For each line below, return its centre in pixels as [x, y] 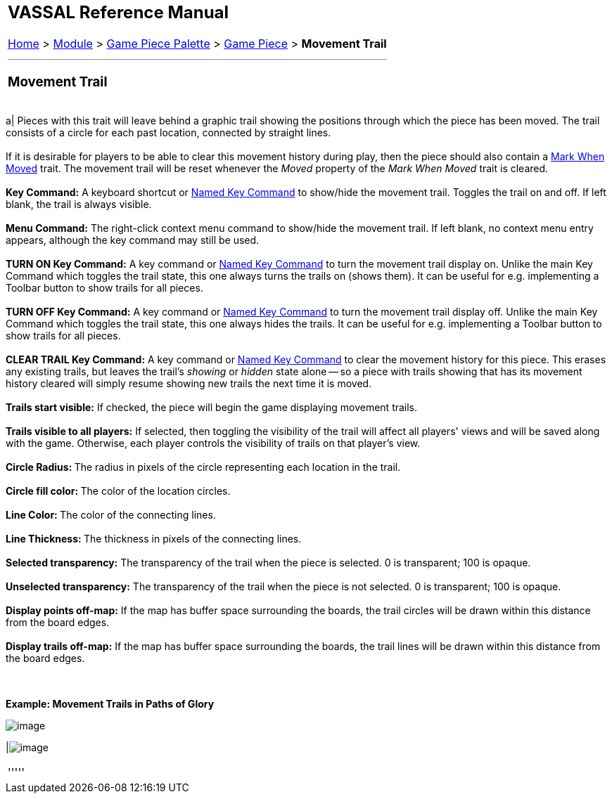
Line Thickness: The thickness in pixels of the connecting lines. [154, 539]
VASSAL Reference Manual [119, 12]
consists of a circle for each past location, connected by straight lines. [168, 133]
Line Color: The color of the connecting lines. [111, 515]
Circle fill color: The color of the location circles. [118, 491]
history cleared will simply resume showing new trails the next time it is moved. [189, 384]
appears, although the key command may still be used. [133, 240]
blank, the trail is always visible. [79, 204]
